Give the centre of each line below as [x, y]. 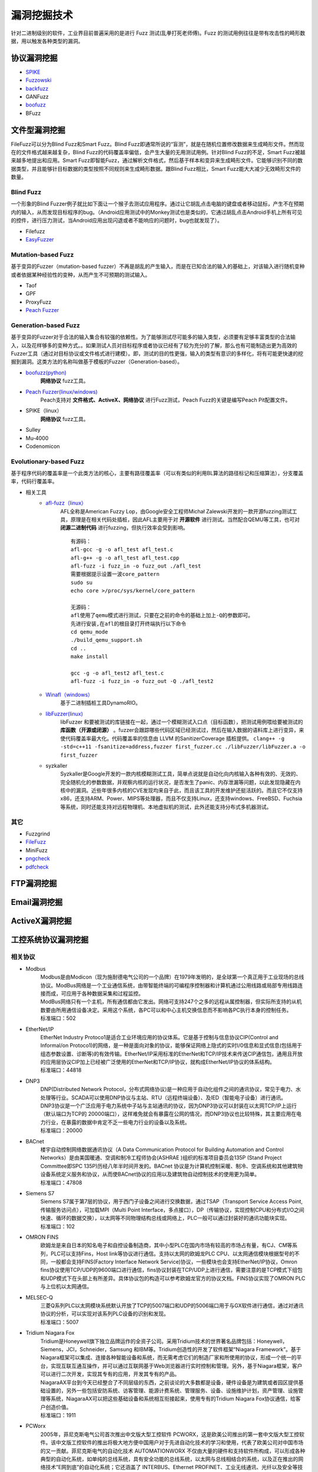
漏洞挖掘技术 [42, 15]
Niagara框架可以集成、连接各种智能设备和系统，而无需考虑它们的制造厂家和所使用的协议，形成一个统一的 [168, 1358]
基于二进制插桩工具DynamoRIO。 [101, 703]
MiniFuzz [37, 850]
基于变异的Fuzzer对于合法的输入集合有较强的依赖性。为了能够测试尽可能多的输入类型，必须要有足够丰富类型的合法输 [153, 337]
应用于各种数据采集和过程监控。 [105, 993]
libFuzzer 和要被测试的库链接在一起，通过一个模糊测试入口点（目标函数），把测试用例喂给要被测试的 [182, 722]
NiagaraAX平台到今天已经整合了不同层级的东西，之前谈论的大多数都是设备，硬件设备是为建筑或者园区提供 [169, 1382]
